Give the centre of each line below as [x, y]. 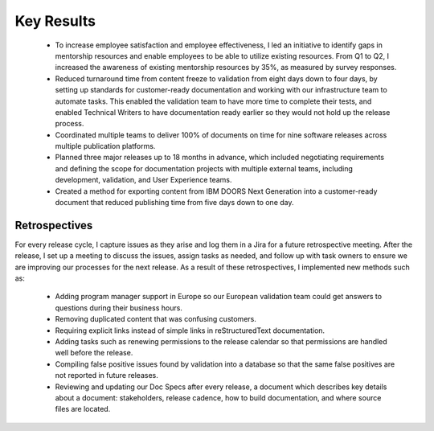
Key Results [55, 21]
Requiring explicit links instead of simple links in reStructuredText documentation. [190, 330]
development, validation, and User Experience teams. [143, 180]
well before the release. [94, 353]
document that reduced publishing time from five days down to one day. [174, 203]
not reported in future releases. [106, 376]
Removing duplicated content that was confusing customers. [156, 319]
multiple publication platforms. [105, 146]
